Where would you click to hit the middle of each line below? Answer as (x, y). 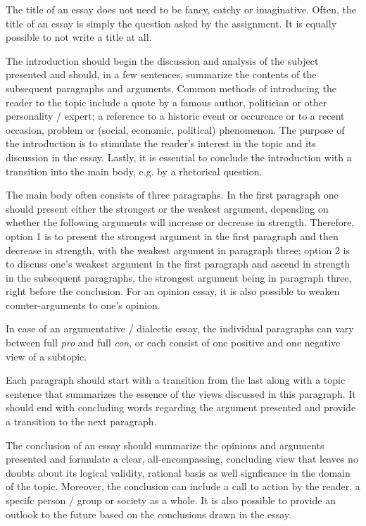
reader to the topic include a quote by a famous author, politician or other (166, 102)
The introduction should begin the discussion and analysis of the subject (162, 60)
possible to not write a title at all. (79, 37)
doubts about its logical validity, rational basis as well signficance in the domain (178, 472)
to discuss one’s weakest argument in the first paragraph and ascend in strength (178, 264)
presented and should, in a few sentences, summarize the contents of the (161, 74)
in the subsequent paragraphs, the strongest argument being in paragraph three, (179, 277)
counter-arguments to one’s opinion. (83, 305)
